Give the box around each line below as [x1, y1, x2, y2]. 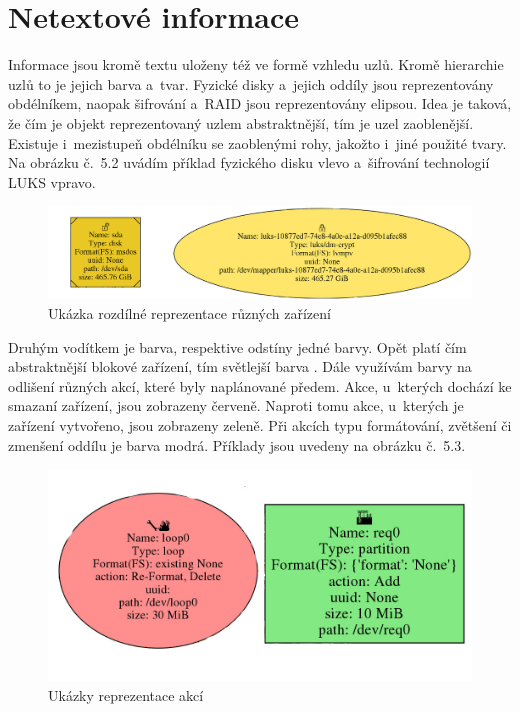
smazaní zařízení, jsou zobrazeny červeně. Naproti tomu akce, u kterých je [8, 395, 464, 416]
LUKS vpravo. [8, 171, 96, 192]
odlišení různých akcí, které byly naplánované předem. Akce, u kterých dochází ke [8, 375, 512, 396]
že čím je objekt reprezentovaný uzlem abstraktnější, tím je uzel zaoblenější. [8, 112, 474, 133]
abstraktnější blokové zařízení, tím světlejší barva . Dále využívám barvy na [8, 356, 472, 377]
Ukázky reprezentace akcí [48, 684, 204, 705]
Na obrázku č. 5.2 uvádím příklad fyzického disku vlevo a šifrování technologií [8, 152, 490, 173]
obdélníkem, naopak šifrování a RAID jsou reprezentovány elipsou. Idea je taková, [8, 93, 512, 114]
